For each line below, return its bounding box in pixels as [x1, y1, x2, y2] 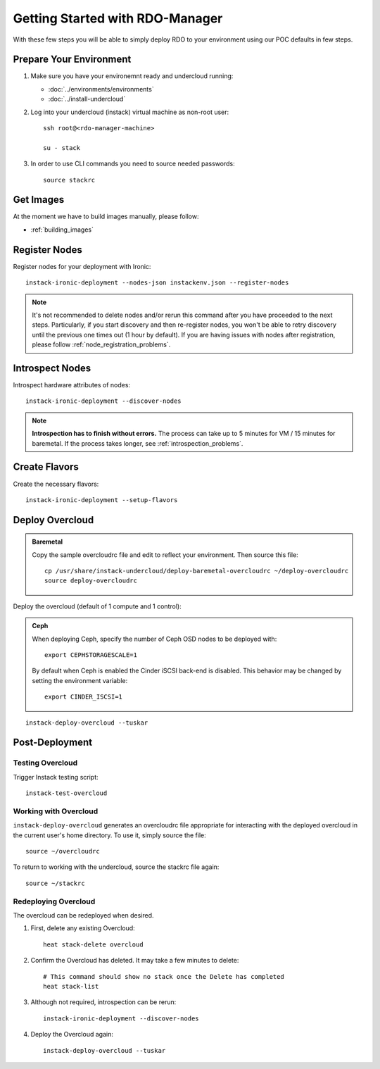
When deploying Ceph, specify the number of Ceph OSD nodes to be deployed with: [32, 634, 277, 643]
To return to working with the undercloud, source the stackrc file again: [13, 863, 220, 871]
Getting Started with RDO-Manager [13, 11, 223, 26]
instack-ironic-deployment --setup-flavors [25, 496, 178, 504]
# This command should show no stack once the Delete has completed [43, 973, 284, 980]
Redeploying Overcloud [13, 896, 96, 906]
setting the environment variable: [32, 676, 128, 684]
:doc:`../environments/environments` [48, 85, 154, 93]
